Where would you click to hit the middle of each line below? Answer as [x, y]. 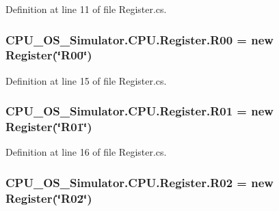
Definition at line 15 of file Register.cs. [86, 80]
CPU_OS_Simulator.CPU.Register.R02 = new [139, 182]
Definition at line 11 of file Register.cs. [86, 9]
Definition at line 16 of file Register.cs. [86, 152]
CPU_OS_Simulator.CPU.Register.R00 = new [139, 39]
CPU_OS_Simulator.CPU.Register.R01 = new [139, 111]
